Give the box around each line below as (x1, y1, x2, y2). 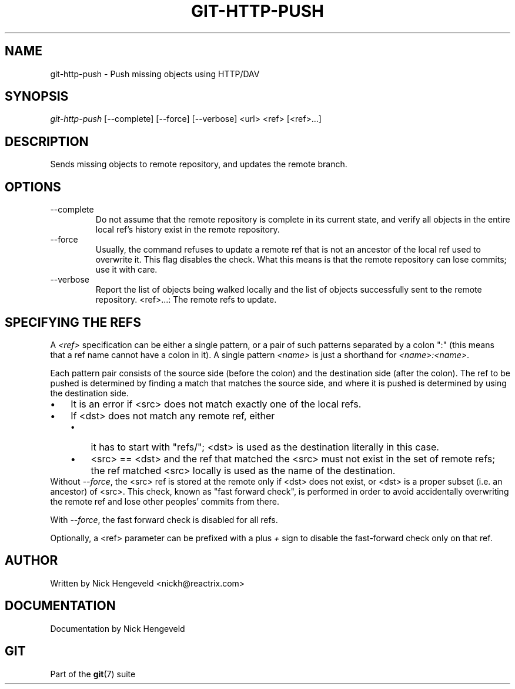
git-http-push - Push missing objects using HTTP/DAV (50, 68, 260, 79)
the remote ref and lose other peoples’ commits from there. (50, 496, 279, 506)
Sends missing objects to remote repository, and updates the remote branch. (50, 159, 347, 170)
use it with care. (95, 264, 158, 275)
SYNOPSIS (5, 89, 69, 104)
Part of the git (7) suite (50, 668, 136, 679)
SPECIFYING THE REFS (5, 314, 141, 330)
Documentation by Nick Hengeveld (50, 623, 185, 634)
